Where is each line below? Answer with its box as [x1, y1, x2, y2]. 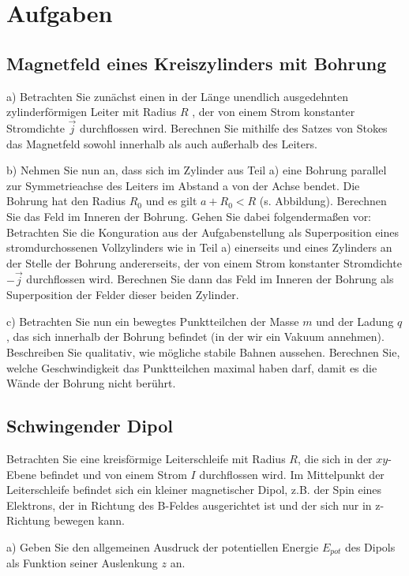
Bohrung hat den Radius [6, 193, 126, 209]
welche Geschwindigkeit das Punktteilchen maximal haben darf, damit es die [6, 359, 377, 376]
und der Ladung [316, 312, 394, 329]
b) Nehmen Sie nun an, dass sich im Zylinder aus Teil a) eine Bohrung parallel [6, 162, 387, 178]
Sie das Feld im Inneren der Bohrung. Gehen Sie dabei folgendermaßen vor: [6, 208, 372, 224]
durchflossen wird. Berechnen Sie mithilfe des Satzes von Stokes [80, 119, 388, 136]
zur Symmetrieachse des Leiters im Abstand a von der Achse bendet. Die [6, 177, 360, 193]
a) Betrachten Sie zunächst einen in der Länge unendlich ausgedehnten [6, 88, 349, 104]
